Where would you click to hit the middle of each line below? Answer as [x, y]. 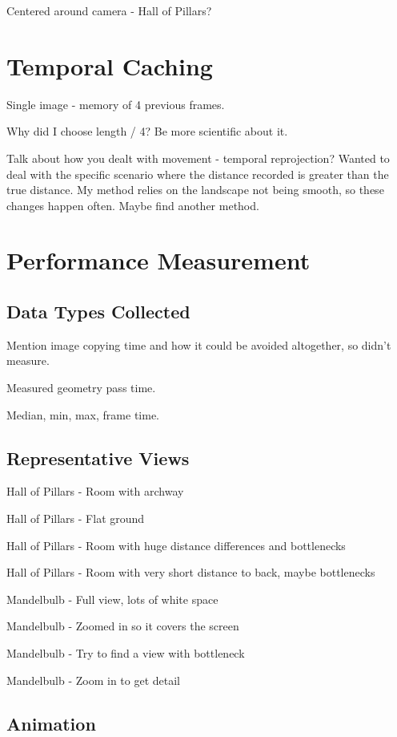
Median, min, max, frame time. [83, 414]
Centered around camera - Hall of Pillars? [109, 10]
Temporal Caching [110, 65]
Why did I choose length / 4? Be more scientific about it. [147, 131]
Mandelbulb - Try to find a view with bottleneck [126, 653]
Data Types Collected [98, 312]
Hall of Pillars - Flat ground [76, 518]
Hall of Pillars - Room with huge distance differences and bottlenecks [176, 545]
